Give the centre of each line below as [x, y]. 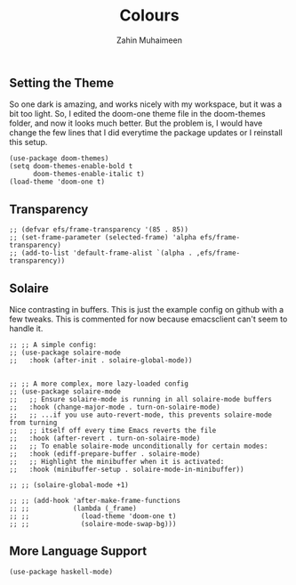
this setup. [28, 142]
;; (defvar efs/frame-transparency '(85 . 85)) [99, 230]
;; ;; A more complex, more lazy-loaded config [99, 384]
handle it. [26, 328]
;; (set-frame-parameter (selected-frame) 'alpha [103, 238]
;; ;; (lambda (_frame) [73, 508]
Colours [149, 16]
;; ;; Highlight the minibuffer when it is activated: [117, 461]
